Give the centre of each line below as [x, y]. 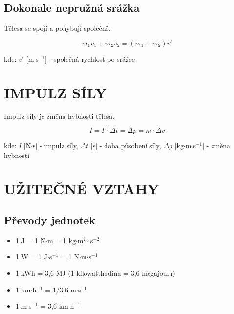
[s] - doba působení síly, [126, 146]
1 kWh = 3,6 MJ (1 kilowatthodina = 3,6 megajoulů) [95, 273]
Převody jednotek [50, 220]
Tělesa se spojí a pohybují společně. [57, 28]
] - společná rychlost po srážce [90, 58]
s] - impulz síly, [55, 146]
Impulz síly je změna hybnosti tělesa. [59, 116]
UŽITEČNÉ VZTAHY [82, 189]
